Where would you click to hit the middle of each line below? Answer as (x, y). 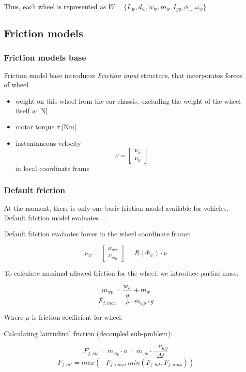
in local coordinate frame (52, 168)
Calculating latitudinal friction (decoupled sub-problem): (88, 333)
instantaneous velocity (48, 143)
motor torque (35, 127)
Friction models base (45, 57)
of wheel (16, 85)
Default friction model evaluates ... (55, 217)
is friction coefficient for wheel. (77, 317)
